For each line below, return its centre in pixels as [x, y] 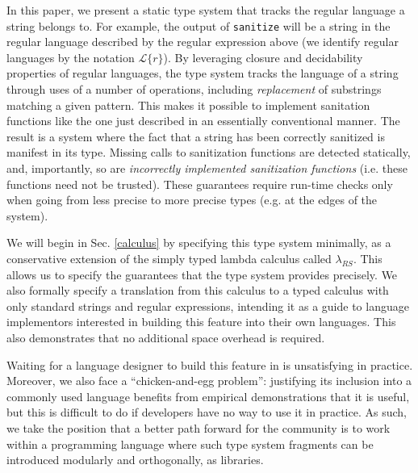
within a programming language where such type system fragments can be [190, 444]
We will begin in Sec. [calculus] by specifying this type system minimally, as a [199, 243]
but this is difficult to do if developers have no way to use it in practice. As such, [207, 412]
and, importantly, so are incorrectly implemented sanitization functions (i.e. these [207, 168]
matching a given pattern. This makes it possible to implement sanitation [188, 105]
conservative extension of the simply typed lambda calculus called [169, 258]
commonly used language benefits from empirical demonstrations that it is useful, [208, 396]
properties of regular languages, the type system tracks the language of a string [203, 73]
